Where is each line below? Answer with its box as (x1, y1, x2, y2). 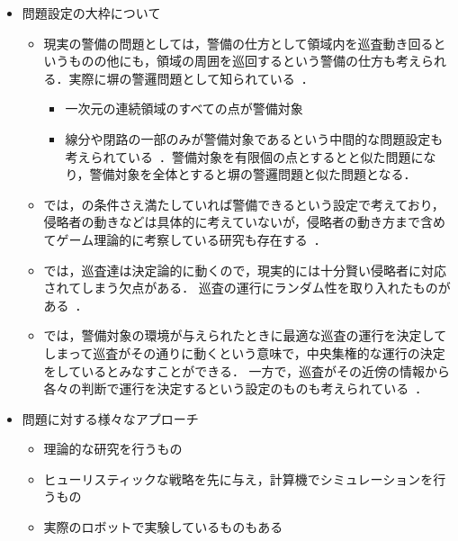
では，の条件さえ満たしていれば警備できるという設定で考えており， (43, 194, 445, 213)
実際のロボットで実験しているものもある (43, 518, 283, 536)
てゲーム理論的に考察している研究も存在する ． (43, 230, 327, 248)
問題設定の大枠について (22, 4, 161, 22)
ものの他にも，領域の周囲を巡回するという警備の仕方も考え (68, 51, 422, 70)
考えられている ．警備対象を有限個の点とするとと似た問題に (65, 147, 424, 166)
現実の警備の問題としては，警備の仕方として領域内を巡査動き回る (43, 33, 434, 52)
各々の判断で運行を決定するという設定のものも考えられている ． (43, 379, 428, 398)
